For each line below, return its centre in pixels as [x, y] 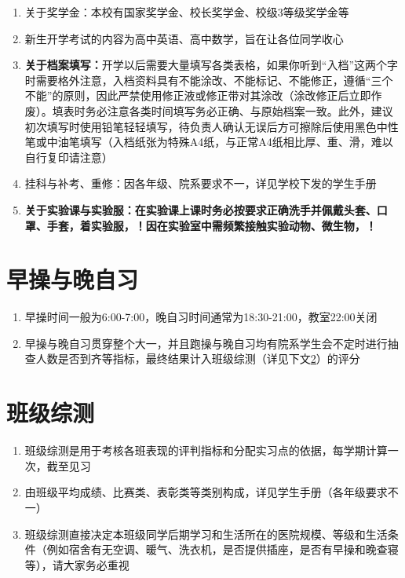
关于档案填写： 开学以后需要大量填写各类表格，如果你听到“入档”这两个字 [212, 65]
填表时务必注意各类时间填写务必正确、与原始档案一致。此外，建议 [223, 110]
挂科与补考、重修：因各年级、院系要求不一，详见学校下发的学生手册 [201, 183]
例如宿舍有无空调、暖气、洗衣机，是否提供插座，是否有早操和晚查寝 [223, 549]
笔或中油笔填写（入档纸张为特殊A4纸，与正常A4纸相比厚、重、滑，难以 [209, 142]
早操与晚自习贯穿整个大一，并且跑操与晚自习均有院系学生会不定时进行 [206, 343]
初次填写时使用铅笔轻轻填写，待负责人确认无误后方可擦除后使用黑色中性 [212, 126]
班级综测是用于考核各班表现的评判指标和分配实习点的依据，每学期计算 [206, 450]
